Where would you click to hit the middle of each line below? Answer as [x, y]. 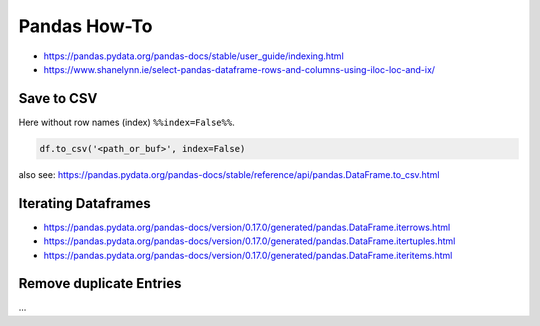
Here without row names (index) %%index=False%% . [126, 122]
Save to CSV [58, 98]
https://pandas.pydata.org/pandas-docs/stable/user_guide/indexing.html [193, 56]
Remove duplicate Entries [100, 283]
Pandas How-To [85, 26]
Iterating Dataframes [84, 203]
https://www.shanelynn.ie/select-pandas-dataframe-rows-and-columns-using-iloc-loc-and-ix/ [239, 69]
